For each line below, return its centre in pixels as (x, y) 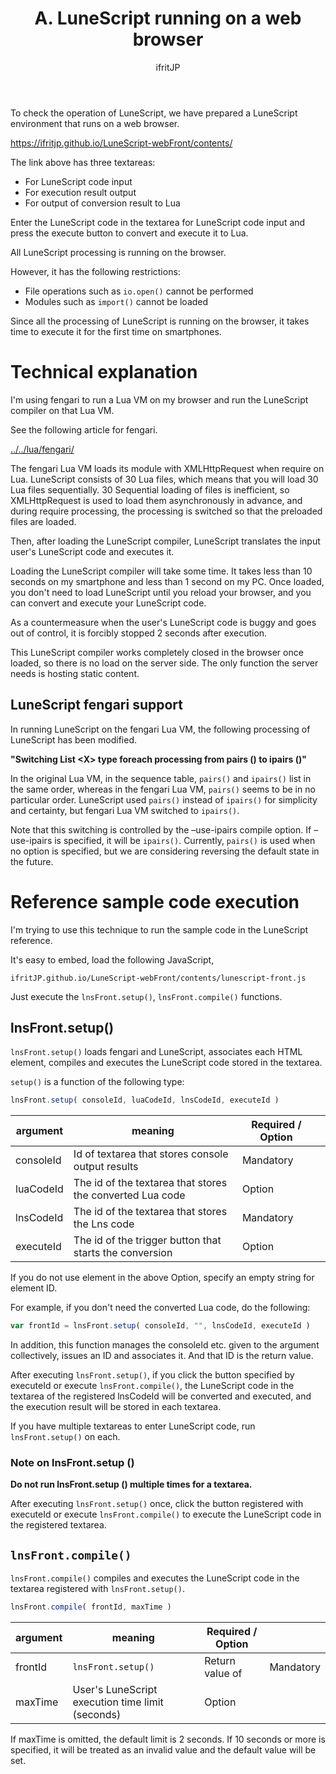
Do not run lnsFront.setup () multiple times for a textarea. (131, 1484)
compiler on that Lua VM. (62, 410)
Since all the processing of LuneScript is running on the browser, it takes (160, 321)
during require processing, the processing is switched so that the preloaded (166, 511)
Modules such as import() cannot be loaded (116, 301)
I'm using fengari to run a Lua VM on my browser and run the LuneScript (159, 399)
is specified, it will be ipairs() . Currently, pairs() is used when (185, 840)
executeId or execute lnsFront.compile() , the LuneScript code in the (152, 1386)
